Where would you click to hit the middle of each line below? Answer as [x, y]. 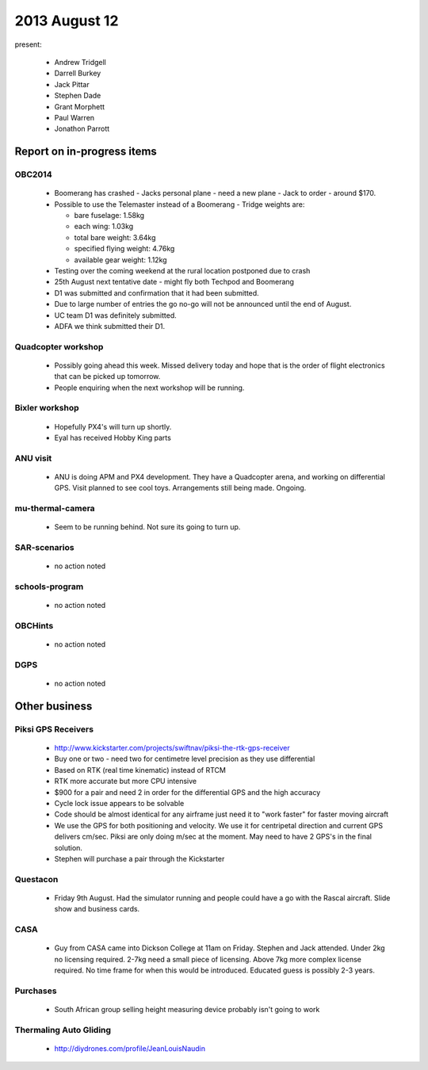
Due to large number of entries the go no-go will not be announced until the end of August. [203, 304]
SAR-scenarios [44, 548]
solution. [69, 847]
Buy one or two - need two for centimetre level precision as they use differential [185, 759]
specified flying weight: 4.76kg [124, 249]
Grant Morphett [80, 106]
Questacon [36, 879]
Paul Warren [75, 117]
